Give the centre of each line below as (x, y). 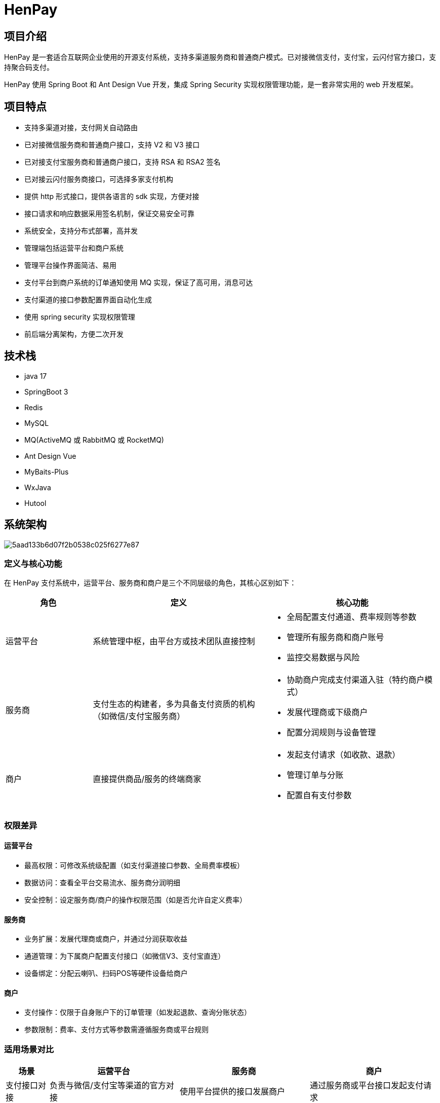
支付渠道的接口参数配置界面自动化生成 (88, 300)
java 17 (36, 376)
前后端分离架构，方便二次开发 (74, 334)
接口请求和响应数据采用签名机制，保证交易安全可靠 (109, 214)
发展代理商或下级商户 (327, 712)
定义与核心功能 (33, 564)
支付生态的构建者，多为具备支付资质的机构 (174, 704)
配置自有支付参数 (319, 795)
